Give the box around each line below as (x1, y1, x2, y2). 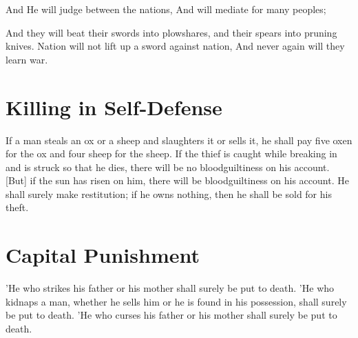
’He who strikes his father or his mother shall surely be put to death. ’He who (6, 281, 335, 295)
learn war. (6, 52, 48, 66)
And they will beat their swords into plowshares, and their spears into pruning (6, 25, 337, 39)
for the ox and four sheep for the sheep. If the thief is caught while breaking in (6, 146, 337, 161)
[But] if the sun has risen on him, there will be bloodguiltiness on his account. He (6, 173, 349, 188)
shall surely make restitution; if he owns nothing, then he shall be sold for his (6, 186, 332, 201)
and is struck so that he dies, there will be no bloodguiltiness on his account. (6, 159, 330, 174)
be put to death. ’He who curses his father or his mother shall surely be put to (6, 308, 337, 322)
